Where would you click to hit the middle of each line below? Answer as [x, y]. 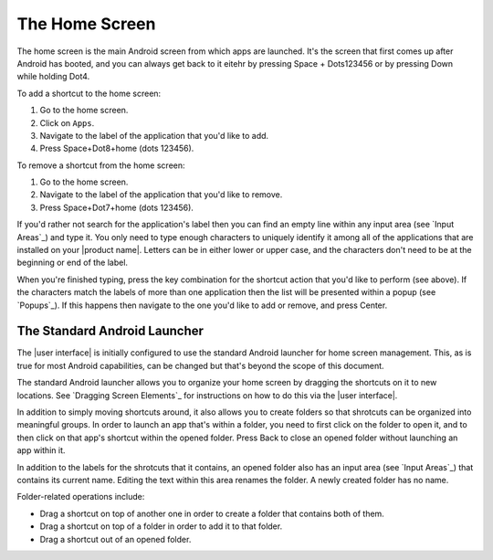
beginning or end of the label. [72, 263]
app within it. [41, 450]
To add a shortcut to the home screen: [89, 93]
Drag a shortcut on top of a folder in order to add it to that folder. [161, 526]
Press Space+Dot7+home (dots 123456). [116, 207]
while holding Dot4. [53, 77]
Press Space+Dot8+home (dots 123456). [117, 148]
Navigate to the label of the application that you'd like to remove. [161, 195]
